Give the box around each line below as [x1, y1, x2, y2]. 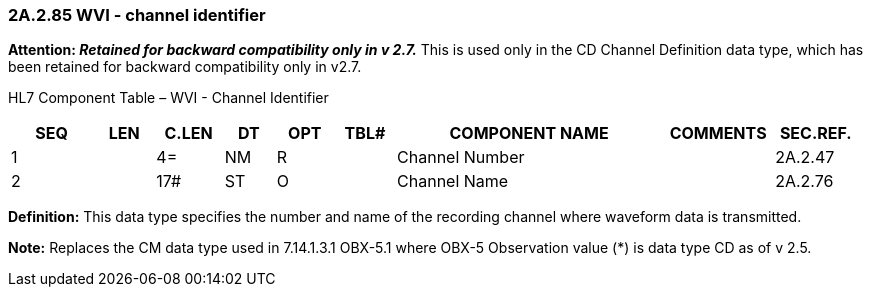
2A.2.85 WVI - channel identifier [8, 5, 266, 25]
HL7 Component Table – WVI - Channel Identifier [8, 89, 329, 107]
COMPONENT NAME [449, 123, 609, 144]
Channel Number [397, 147, 525, 168]
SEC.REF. [779, 123, 852, 144]
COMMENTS [669, 123, 767, 144]
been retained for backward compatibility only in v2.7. [8, 58, 362, 76]
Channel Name [397, 171, 509, 192]
